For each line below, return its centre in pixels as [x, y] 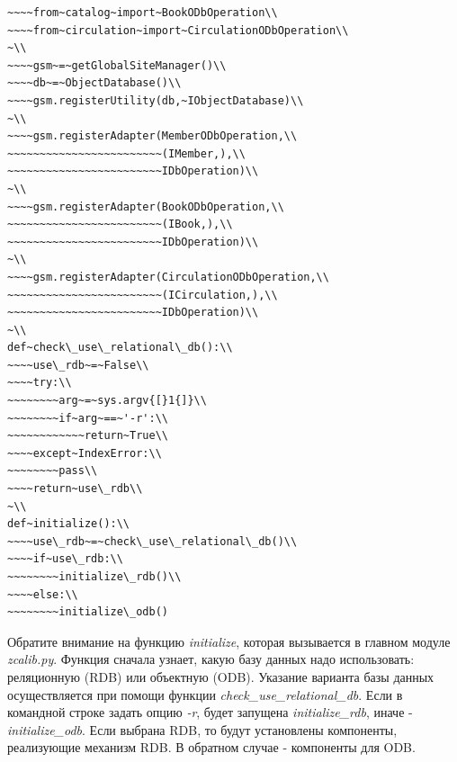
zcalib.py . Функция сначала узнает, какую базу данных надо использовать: [211, 659]
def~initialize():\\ [69, 524]
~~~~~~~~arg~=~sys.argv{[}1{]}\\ [107, 401]
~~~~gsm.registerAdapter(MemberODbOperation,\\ [152, 136]
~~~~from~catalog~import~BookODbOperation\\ [143, 13]
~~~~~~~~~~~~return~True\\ [88, 436]
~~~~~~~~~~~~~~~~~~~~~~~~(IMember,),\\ [126, 153]
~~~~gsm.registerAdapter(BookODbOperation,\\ [146, 206]
